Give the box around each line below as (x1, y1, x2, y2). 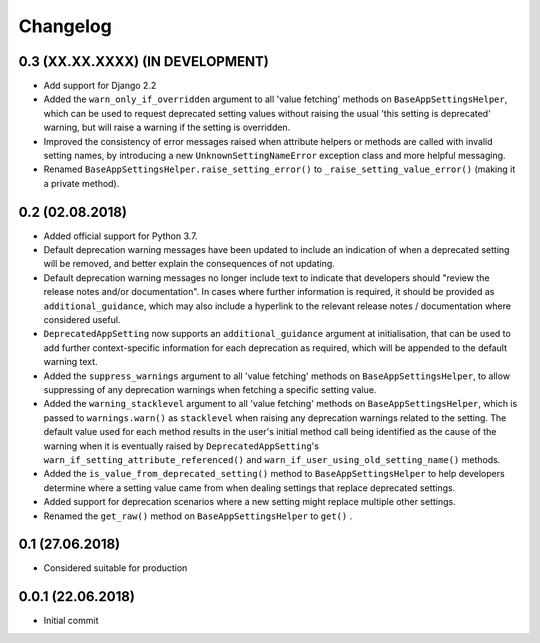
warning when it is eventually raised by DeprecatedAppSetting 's (43, 440, 320, 452)
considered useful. (43, 314, 121, 326)
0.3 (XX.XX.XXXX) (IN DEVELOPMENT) (18, 53, 269, 70)
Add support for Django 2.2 (43, 80, 157, 92)
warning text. (43, 356, 99, 368)
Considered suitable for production (43, 562, 188, 574)
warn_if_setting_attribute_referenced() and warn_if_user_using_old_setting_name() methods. (43, 453, 501, 465)
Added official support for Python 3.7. (43, 230, 199, 242)
